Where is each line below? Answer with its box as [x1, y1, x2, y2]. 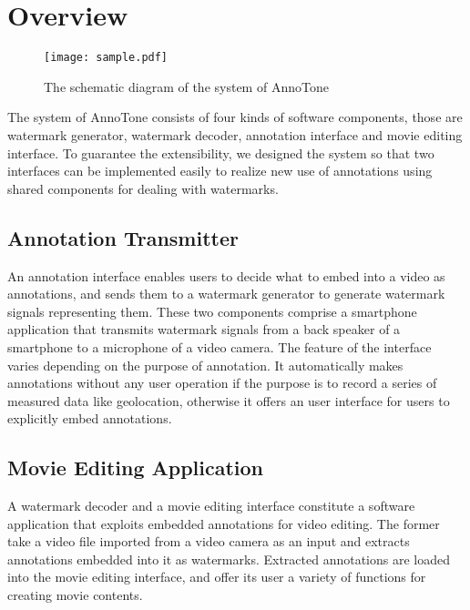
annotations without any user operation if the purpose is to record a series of [7, 373, 437, 392]
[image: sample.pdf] [44, 51, 169, 65]
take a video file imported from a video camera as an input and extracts [7, 532, 410, 551]
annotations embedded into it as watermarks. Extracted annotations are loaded [7, 549, 451, 568]
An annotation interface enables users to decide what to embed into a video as [7, 266, 445, 285]
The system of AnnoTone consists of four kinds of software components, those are [7, 107, 463, 127]
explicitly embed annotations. [7, 409, 172, 428]
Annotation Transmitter [7, 223, 239, 251]
